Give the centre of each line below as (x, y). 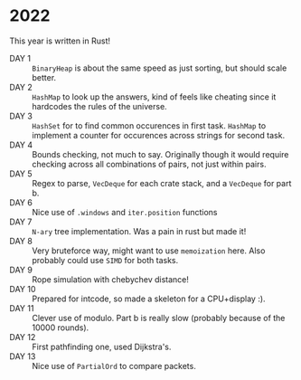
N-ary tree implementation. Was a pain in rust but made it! (139, 231)
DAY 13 (23, 356)
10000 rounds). (61, 328)
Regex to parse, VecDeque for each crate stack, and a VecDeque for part (162, 183)
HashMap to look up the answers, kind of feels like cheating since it (154, 97)
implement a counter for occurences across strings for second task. (159, 135)
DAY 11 (22, 308)
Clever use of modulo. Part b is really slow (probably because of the (159, 318)
